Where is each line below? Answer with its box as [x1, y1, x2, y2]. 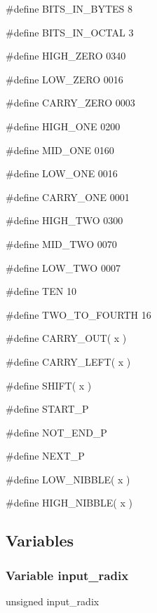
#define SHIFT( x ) [6, 378, 92, 392]
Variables [6, 530, 74, 551]
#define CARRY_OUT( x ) [6, 331, 127, 345]
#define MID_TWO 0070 [6, 236, 117, 251]
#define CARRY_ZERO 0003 [6, 95, 135, 110]
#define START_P [6, 401, 89, 416]
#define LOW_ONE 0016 [6, 166, 118, 181]
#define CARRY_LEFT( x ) [6, 354, 131, 369]
